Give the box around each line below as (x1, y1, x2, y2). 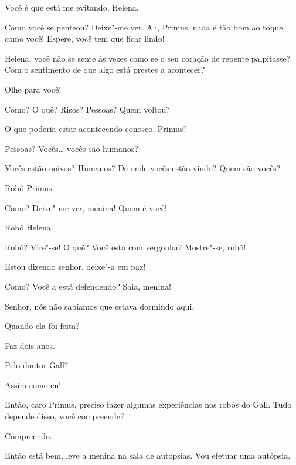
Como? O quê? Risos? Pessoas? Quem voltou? (5, 103, 170, 115)
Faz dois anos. (5, 339, 55, 351)
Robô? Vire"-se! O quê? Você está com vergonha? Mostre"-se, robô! (5, 240, 246, 253)
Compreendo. (5, 429, 52, 442)
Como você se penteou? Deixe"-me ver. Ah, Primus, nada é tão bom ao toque (5, 21, 283, 33)
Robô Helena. (5, 221, 53, 233)
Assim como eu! (5, 378, 62, 391)
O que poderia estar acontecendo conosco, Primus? (5, 123, 187, 135)
